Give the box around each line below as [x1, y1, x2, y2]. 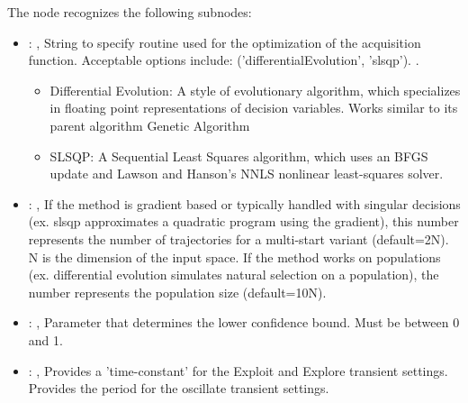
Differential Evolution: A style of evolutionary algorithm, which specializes [49, 80, 461, 99]
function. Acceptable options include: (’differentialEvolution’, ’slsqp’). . [28, 50, 419, 69]
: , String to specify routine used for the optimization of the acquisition [28, 32, 421, 51]
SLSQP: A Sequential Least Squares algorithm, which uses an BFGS [49, 146, 428, 165]
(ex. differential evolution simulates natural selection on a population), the [28, 265, 439, 284]
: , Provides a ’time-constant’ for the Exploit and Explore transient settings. [28, 361, 448, 380]
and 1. [28, 330, 63, 349]
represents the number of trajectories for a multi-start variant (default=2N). [28, 229, 449, 248]
